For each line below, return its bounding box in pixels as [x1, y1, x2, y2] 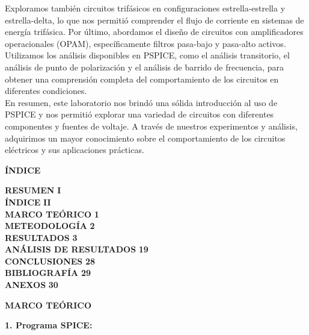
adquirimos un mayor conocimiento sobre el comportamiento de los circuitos [5, 131, 286, 144]
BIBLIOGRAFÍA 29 [5, 266, 91, 279]
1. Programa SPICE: [5, 319, 93, 331]
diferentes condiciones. [5, 84, 87, 97]
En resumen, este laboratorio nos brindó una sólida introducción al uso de [5, 96, 278, 108]
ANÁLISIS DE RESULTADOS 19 [5, 243, 148, 255]
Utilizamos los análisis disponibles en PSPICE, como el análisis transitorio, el [5, 49, 290, 61]
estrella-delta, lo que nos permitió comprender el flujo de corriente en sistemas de [5, 13, 304, 26]
